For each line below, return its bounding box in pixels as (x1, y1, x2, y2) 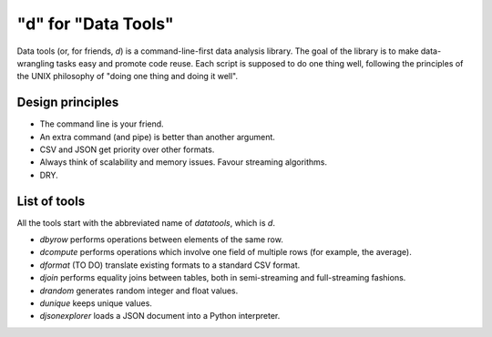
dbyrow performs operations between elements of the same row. (39, 234, 284, 245)
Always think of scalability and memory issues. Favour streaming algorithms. (39, 157, 328, 168)
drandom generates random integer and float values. (39, 285, 239, 296)
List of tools (16, 193, 86, 209)
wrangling (16, 57, 55, 68)
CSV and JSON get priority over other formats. (39, 144, 215, 155)
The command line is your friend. (39, 118, 164, 129)
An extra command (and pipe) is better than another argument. (39, 131, 275, 142)
